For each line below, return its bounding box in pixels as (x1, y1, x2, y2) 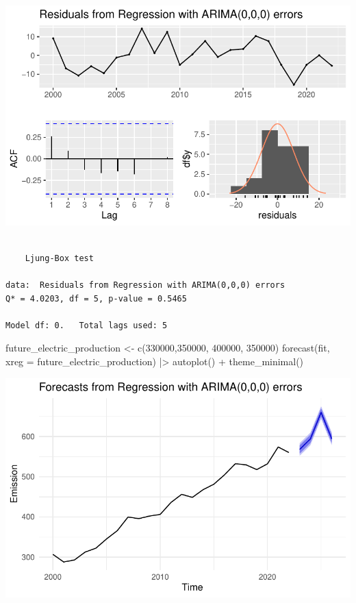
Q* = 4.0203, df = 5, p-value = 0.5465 (5, 293, 187, 304)
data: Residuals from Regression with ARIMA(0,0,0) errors (5, 280, 285, 291)
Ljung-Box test (25, 253, 94, 263)
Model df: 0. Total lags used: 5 (5, 320, 168, 330)
